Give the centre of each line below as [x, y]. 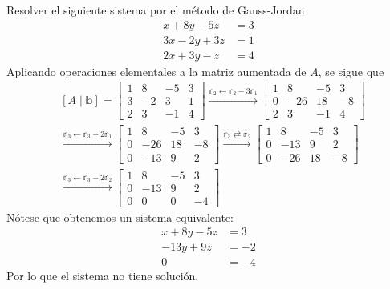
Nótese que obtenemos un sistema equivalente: [120, 217]
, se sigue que [351, 71]
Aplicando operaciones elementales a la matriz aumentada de [156, 71]
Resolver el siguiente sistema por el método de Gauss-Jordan [156, 10]
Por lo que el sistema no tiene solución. [103, 276]
